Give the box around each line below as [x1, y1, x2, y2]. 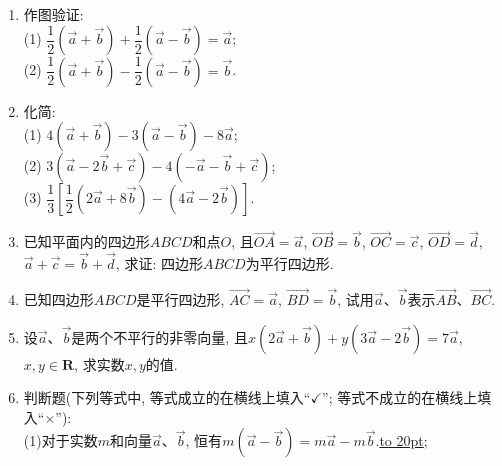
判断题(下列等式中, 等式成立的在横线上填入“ [23, 387, 311, 408]
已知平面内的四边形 [23, 231, 150, 252]
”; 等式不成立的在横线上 [322, 387, 478, 408]
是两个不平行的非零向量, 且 [71, 326, 248, 347]
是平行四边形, [136, 288, 225, 309]
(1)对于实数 [23, 430, 98, 451]
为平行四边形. [245, 253, 334, 274]
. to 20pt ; [375, 430, 428, 451]
